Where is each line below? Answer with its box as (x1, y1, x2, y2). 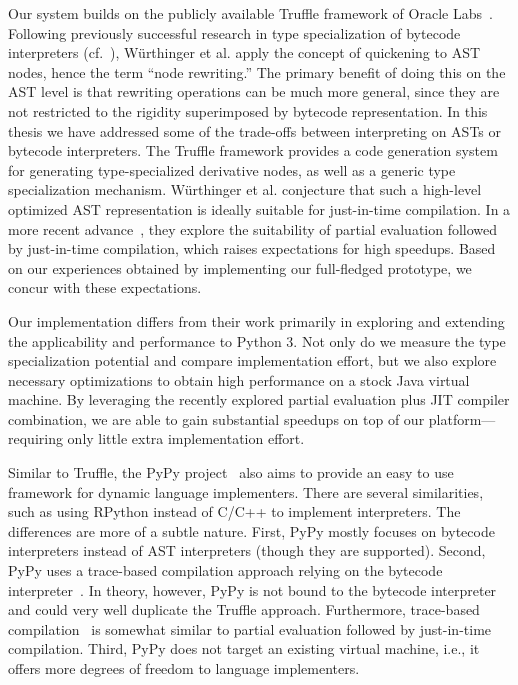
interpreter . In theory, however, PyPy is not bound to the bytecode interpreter (8, 579, 497, 600)
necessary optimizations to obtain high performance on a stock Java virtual (8, 369, 470, 390)
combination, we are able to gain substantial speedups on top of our (8, 408, 425, 429)
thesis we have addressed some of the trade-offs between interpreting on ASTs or (8, 120, 501, 141)
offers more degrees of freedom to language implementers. (8, 658, 360, 678)
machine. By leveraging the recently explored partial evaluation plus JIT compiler (8, 389, 510, 410)
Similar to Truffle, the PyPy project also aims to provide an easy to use (8, 462, 454, 483)
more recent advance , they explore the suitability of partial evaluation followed (8, 218, 498, 239)
